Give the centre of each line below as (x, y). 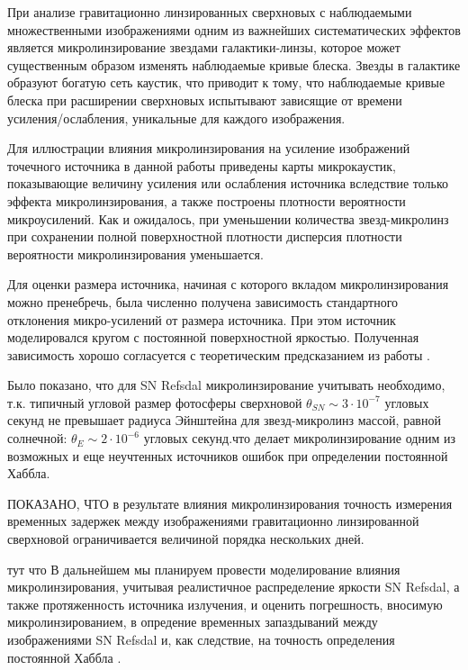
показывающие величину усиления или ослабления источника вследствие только (228, 183)
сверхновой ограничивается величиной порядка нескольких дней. (186, 539)
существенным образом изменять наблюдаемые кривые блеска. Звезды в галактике (234, 64)
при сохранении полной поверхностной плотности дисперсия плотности (205, 236)
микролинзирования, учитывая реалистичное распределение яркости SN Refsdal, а (234, 587)
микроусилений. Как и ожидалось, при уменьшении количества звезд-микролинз (228, 218)
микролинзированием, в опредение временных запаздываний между (193, 622)
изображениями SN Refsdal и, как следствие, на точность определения (201, 639)
